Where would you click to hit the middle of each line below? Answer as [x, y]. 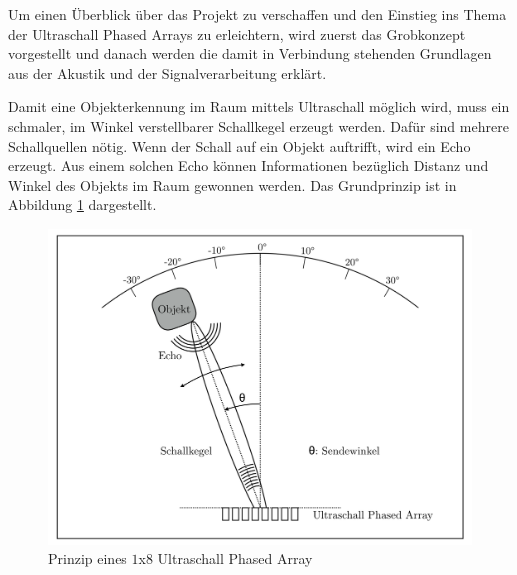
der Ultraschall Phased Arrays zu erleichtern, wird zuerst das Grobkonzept [237, 33]
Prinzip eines [87, 558]
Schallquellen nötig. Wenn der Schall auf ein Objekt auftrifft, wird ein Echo [239, 145]
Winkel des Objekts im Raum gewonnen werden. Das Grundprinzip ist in [232, 184]
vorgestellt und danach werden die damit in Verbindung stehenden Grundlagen [250, 53]
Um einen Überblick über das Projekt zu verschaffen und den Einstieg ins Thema [257, 14]
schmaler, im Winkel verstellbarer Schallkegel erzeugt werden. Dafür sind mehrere [258, 125]
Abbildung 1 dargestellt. [82, 204]
